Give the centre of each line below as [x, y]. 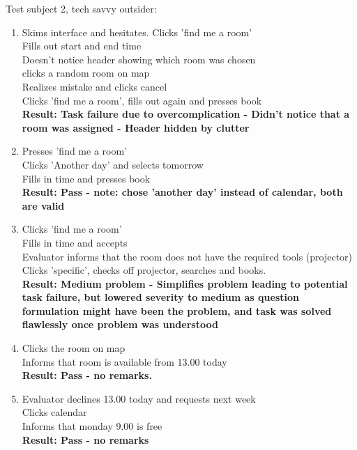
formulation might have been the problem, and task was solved [177, 310]
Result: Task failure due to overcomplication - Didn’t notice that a [186, 114]
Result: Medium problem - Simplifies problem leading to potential [185, 283]
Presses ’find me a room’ [75, 151]
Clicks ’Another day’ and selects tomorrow [113, 164]
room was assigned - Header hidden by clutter [136, 127]
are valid [43, 205]
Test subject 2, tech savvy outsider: [81, 8]
